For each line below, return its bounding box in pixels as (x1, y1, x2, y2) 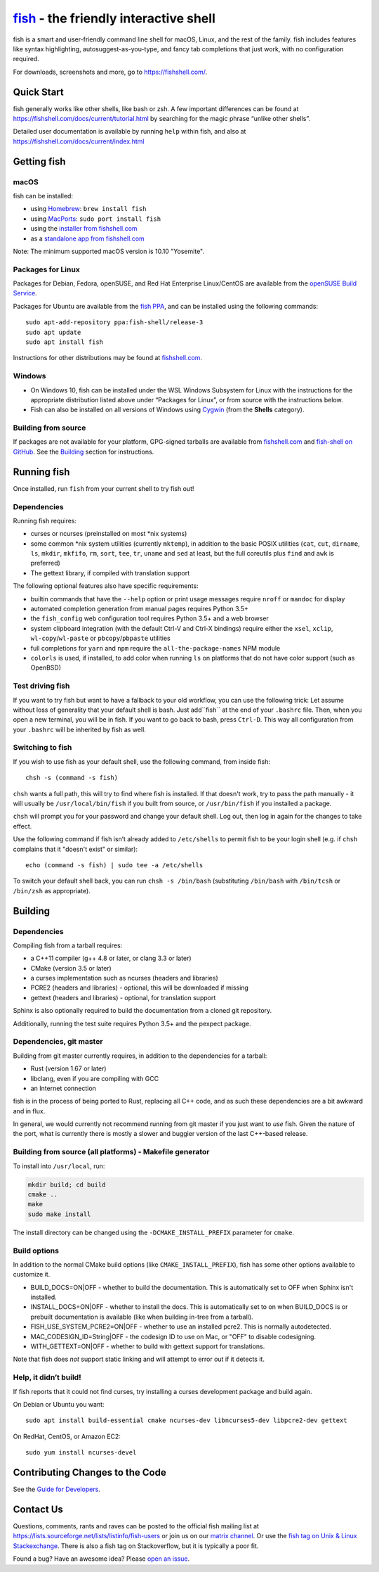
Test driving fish (13, 681, 70, 691)
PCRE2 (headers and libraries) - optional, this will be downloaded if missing (30, 983, 249, 992)
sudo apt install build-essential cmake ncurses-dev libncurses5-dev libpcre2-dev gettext (25, 1417, 347, 1424)
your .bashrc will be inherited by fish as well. (13, 725, 147, 734)
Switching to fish (13, 743, 72, 753)
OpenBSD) (30, 663, 62, 672)
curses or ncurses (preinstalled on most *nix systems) (30, 530, 187, 538)
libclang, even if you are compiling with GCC (30, 1074, 159, 1082)
